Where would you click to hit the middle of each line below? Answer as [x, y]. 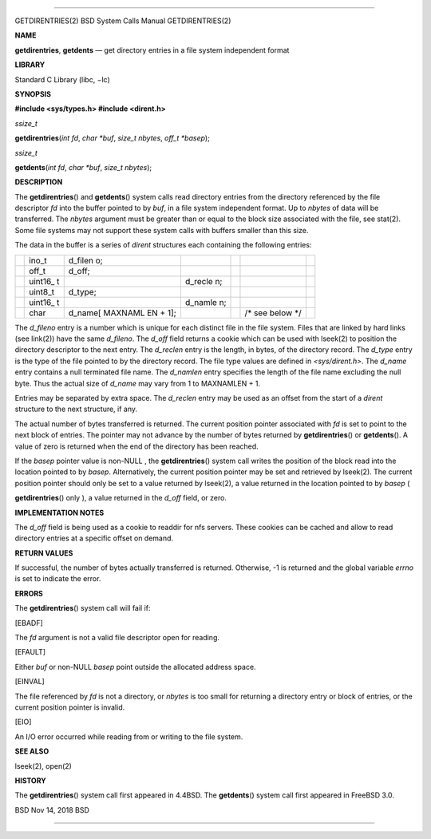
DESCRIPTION [39, 182]
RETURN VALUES [44, 553]
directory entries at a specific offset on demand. [94, 538]
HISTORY [31, 780]
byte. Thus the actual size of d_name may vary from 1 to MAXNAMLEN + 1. [138, 383]
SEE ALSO [32, 751]
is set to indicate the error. [58, 579]
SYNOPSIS [33, 94]
